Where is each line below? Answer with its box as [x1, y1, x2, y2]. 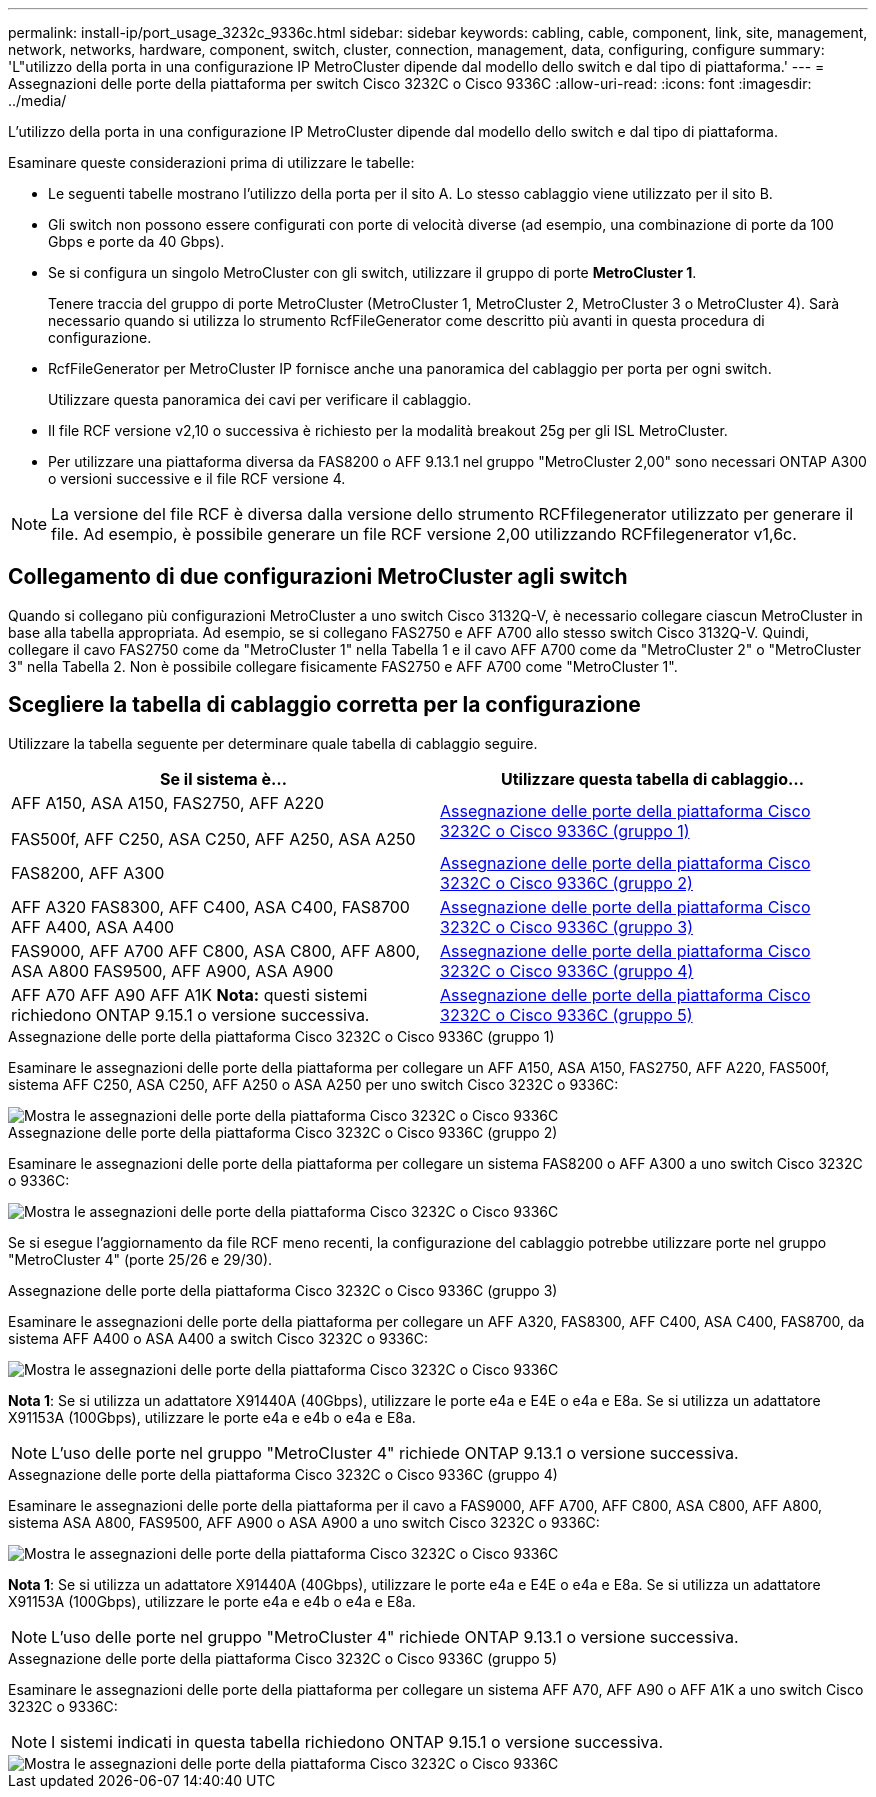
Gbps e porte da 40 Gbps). [48, 233, 225, 250]
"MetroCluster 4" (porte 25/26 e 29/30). [8, 1250, 273, 1268]
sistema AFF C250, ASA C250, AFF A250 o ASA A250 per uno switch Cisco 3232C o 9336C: [8, 1075, 619, 1093]
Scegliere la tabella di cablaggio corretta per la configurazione [8, 692, 641, 718]
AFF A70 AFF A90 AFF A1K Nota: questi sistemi [11, 984, 368, 1005]
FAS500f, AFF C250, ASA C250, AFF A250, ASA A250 [11, 828, 416, 849]
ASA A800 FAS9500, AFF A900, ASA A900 [11, 960, 334, 981]
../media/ [8, 92, 67, 109]
